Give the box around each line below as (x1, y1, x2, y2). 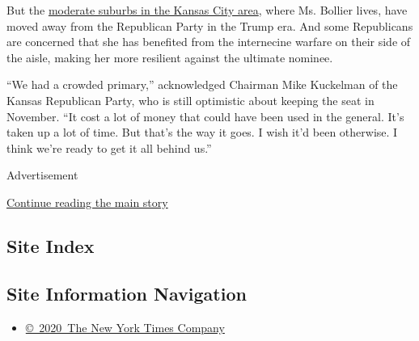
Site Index (6, 233, 95, 258)
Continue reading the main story (6, 193, 168, 210)
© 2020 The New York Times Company (25, 318, 225, 335)
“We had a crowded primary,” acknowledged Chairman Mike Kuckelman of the (6, 76, 398, 93)
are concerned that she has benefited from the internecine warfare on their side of (6, 33, 411, 50)
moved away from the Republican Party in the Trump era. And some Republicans (6, 17, 413, 34)
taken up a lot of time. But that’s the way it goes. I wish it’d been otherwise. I (6, 124, 398, 141)
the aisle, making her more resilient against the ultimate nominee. (6, 48, 333, 65)
